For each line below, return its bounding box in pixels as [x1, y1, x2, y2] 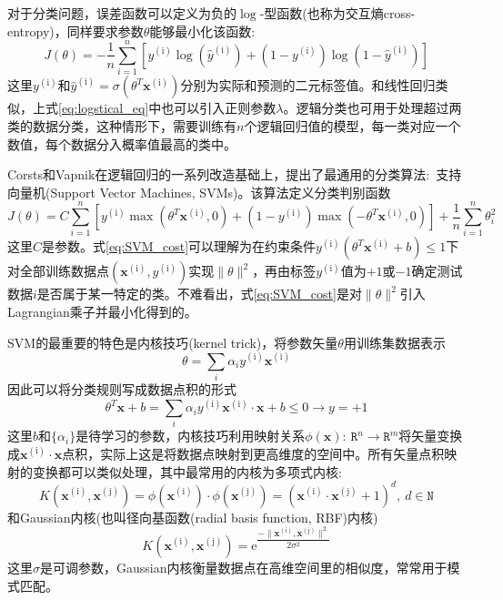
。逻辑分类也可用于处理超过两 [283, 98, 462, 117]
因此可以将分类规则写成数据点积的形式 [7, 380, 236, 399]
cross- [383, 4, 416, 22]
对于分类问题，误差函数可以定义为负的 [7, 4, 236, 22]
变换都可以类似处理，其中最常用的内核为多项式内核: [32, 462, 342, 481]
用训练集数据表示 [343, 332, 446, 351]
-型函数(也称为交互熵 [259, 4, 384, 22]
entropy [7, 21, 50, 40]
